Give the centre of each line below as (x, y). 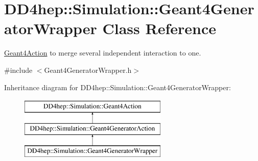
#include (18, 70)
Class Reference (159, 28)
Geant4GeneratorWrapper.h (88, 70)
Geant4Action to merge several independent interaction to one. (103, 53)
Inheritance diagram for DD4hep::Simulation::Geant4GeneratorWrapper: (118, 87)
